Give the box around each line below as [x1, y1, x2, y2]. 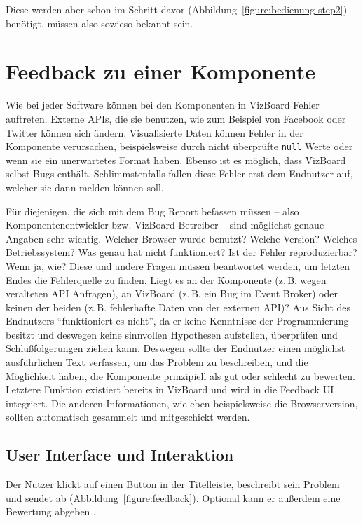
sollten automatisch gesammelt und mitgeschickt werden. [6, 409, 250, 424]
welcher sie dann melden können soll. [6, 179, 164, 194]
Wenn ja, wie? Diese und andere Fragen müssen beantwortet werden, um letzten [6, 258, 350, 273]
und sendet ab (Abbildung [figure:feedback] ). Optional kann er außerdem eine [6, 490, 341, 505]
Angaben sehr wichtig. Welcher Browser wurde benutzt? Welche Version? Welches [6, 231, 357, 245]
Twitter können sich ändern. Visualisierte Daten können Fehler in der [6, 125, 303, 140]
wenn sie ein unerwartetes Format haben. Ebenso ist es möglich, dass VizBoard [6, 152, 346, 167]
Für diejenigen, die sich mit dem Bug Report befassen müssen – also [6, 203, 299, 218]
